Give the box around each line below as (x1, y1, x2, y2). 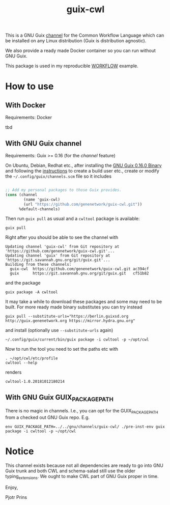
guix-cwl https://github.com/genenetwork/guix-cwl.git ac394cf (10, 266, 149, 272)
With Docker (5, 101, 46, 109)
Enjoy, (5, 484, 18, 490)
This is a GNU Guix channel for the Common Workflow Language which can (5, 32, 164, 39)
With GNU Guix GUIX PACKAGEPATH (5, 393, 114, 403)
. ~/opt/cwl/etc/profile (5, 356, 58, 361)
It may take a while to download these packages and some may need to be (5, 299, 162, 305)
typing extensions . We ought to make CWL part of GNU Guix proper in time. (5, 473, 159, 481)
